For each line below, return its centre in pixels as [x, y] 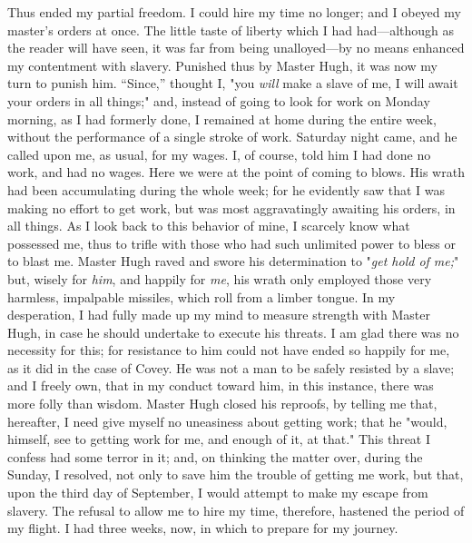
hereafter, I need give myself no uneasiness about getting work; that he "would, [227, 421]
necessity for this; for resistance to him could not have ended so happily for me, [229, 350]
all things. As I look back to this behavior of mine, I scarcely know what [209, 226]
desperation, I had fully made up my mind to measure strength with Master [219, 315]
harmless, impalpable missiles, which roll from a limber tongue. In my [202, 296]
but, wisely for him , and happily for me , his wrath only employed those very [220, 278]
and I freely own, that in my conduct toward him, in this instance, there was [221, 385]
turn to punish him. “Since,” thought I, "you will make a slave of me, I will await [233, 83]
